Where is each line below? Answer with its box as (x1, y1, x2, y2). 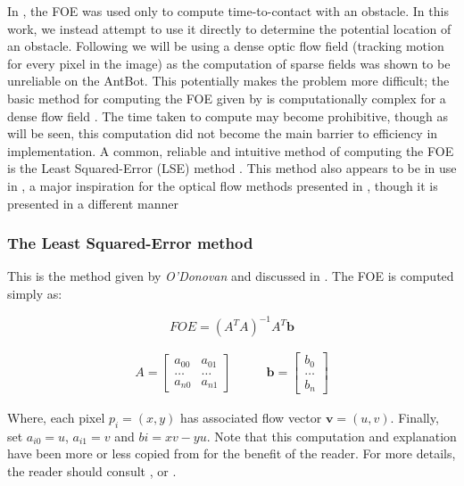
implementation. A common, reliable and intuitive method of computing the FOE (7, 141, 454, 160)
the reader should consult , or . (7, 462, 177, 481)
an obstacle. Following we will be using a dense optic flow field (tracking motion (7, 37, 444, 55)
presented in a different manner (7, 194, 178, 212)
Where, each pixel (7, 408, 105, 427)
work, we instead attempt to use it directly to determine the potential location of (7, 19, 452, 37)
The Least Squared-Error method (7, 232, 253, 254)
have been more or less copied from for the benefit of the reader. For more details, (7, 444, 456, 463)
